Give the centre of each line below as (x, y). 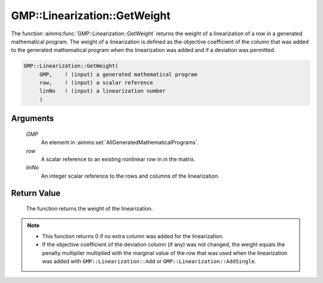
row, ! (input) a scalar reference (96, 83)
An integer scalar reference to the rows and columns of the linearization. (130, 176)
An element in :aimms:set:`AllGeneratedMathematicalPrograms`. (120, 142)
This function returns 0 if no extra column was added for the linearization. (133, 236)
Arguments (33, 119)
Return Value (36, 193)
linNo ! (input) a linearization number (102, 91)
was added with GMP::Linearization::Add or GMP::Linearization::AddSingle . (149, 261)
